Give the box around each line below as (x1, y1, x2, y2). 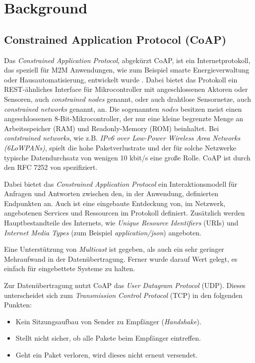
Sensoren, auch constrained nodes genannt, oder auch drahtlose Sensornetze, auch (4, 93, 252, 104)
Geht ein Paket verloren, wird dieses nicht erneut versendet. (15, 350, 198, 360)
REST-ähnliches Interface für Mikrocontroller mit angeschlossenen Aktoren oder (4, 84, 248, 94)
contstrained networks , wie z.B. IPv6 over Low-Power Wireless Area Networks (4, 133, 241, 143)
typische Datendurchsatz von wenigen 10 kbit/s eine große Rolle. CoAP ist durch (4, 152, 251, 162)
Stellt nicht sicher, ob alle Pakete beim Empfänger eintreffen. (15, 333, 201, 343)
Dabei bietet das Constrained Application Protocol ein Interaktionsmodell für (4, 178, 238, 189)
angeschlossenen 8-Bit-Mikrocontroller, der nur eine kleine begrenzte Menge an (4, 113, 244, 124)
